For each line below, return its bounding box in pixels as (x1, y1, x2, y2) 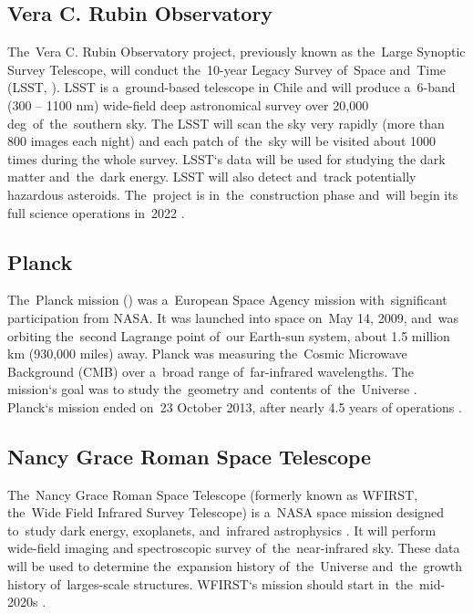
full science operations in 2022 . (7, 203, 185, 222)
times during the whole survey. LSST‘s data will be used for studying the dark (7, 149, 446, 168)
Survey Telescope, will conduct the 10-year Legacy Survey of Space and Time (7, 59, 447, 78)
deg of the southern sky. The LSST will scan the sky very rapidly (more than (7, 113, 445, 132)
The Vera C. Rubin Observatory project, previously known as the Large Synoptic (7, 42, 466, 61)
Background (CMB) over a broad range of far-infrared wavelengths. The (7, 361, 415, 380)
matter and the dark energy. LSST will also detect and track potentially (7, 167, 416, 186)
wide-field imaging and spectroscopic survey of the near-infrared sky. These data (7, 538, 460, 557)
